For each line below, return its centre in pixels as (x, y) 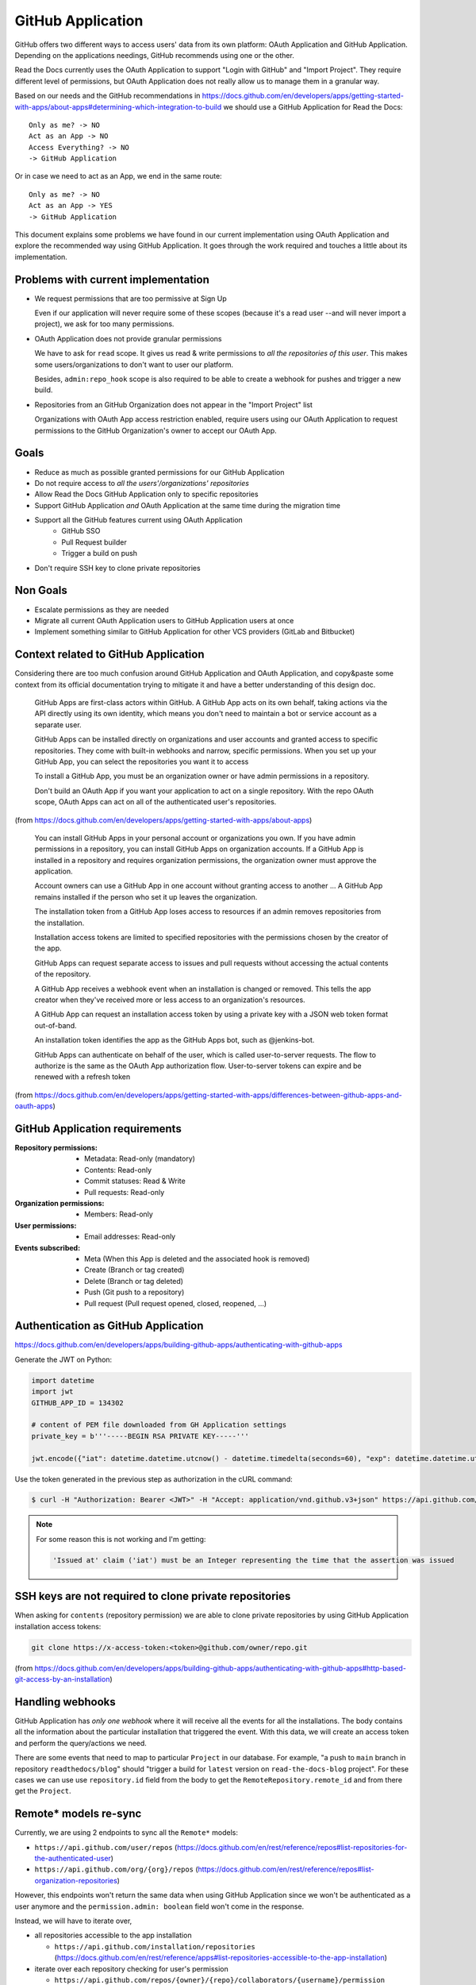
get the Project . (43, 1791)
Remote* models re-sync (78, 1814)
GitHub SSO (81, 531)
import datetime (63, 1380)
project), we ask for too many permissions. (104, 324)
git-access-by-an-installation (62, 1679)
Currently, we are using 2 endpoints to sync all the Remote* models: (126, 1833)
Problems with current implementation (112, 279)
